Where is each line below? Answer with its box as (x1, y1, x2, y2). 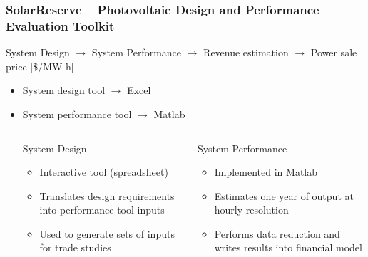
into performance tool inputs (39, 202, 165, 217)
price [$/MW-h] (6, 58, 74, 73)
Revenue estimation (203, 45, 289, 60)
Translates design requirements (39, 188, 175, 203)
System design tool (22, 83, 106, 98)
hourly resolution (214, 202, 289, 217)
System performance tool (22, 106, 132, 121)
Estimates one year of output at (214, 188, 354, 203)
